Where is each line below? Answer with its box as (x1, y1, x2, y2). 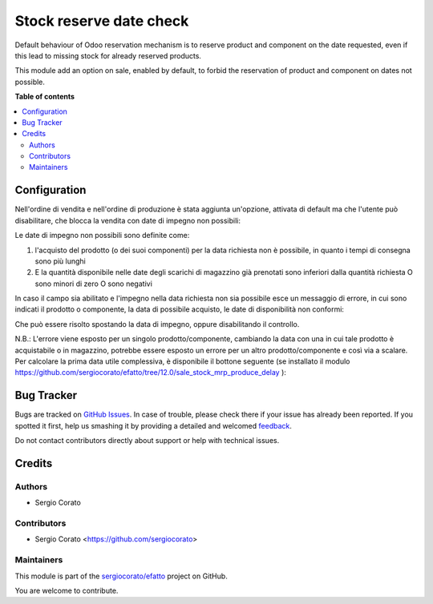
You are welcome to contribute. (14, 586, 119, 595)
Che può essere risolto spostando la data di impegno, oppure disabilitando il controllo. (14, 319, 300, 328)
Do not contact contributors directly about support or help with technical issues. (14, 436, 280, 445)
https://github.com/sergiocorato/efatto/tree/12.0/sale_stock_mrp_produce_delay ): (14, 368, 286, 377)
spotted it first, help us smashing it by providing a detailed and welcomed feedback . (14, 421, 293, 430)
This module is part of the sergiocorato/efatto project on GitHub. (14, 571, 228, 581)
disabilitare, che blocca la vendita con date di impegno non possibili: (14, 215, 241, 225)
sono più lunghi (34, 256, 86, 266)
